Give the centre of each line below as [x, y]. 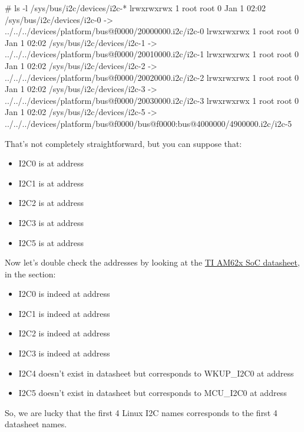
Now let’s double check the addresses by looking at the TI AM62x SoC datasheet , [152, 262]
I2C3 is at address [51, 222]
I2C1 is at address [51, 183]
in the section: [30, 274]
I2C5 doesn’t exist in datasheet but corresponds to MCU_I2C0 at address [153, 393]
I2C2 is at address [51, 203]
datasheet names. [36, 424]
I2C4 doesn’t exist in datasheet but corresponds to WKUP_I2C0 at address [156, 373]
